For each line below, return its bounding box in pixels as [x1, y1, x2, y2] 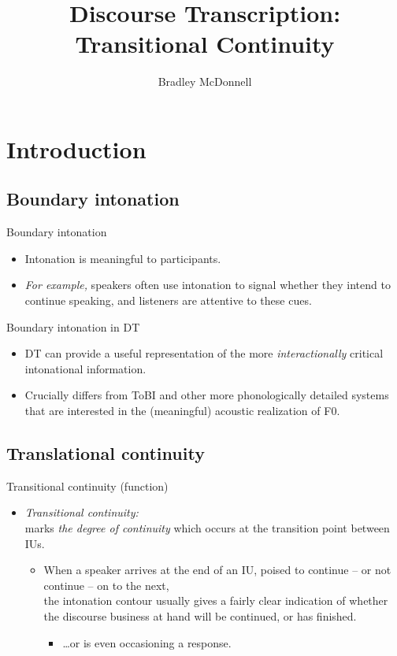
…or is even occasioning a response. [62, 634, 232, 650]
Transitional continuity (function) [6, 477, 169, 494]
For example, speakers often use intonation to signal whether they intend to [24, 276, 391, 293]
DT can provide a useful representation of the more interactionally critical [24, 345, 384, 361]
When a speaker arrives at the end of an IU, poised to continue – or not [43, 561, 391, 578]
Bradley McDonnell [158, 73, 252, 90]
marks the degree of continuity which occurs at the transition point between [24, 520, 390, 536]
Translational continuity [6, 441, 205, 465]
